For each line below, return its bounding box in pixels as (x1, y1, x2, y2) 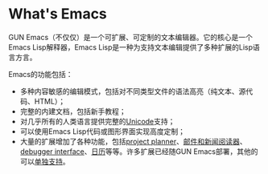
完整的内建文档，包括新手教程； (19, 106, 126, 116)
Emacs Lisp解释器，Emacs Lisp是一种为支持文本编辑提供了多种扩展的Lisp (8, 42, 254, 52)
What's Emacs (8, 5, 107, 23)
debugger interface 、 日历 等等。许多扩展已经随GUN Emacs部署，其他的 (19, 146, 258, 156)
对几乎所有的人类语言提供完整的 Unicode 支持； (19, 116, 175, 126)
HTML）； (34, 96, 66, 106)
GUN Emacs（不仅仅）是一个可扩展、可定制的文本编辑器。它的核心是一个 (8, 32, 254, 42)
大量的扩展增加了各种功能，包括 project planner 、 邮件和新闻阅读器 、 (19, 136, 247, 146)
